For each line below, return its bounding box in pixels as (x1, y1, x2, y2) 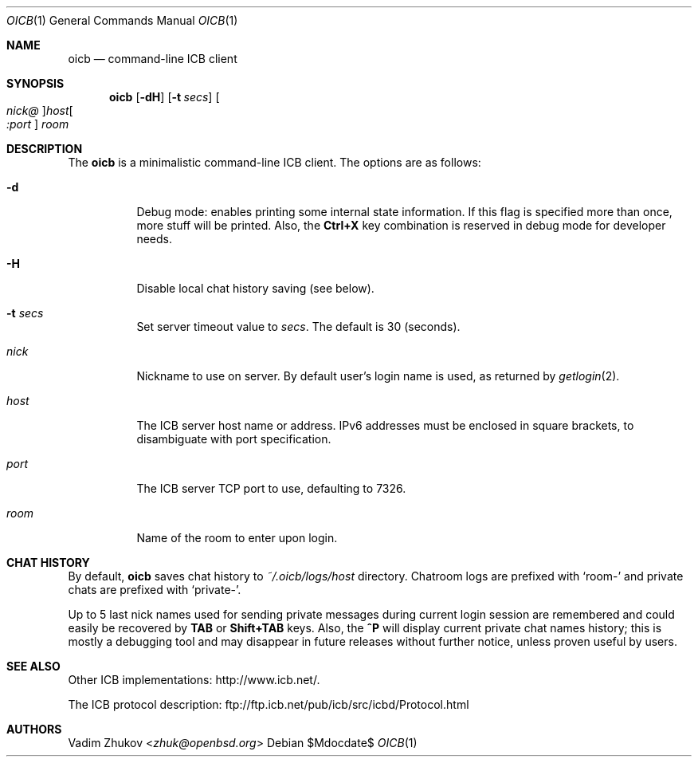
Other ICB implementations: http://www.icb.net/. (68, 673, 320, 686)
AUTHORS (6, 722, 62, 736)
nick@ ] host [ (6, 104, 73, 117)
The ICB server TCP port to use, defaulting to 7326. (136, 482, 406, 495)
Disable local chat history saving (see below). (136, 281, 374, 295)
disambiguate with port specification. (136, 432, 331, 446)
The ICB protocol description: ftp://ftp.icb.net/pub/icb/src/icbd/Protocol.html (68, 698, 469, 711)
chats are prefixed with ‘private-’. (68, 583, 241, 596)
